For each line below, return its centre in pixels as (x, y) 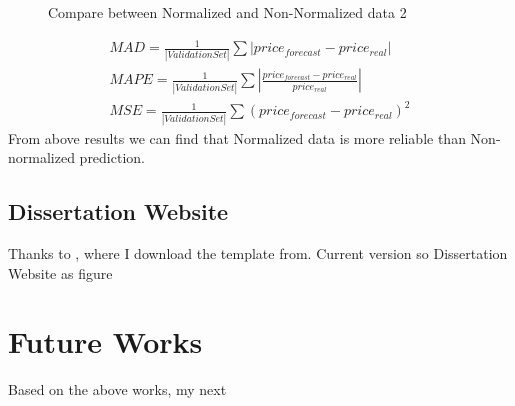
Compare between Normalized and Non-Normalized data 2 (227, 12)
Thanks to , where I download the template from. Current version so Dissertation (258, 253)
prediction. (112, 157)
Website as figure (60, 272)
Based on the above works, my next (117, 389)
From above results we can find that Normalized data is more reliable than (237, 137)
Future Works (105, 341)
